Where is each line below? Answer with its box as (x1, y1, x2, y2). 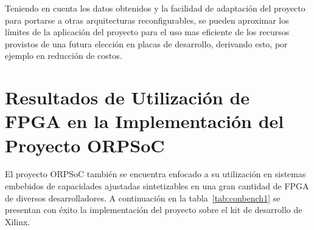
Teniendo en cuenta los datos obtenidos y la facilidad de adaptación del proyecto (5, 2, 305, 14)
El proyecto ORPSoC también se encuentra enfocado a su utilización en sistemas (5, 167, 306, 180)
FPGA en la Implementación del (5, 109, 284, 134)
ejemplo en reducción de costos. (5, 49, 122, 62)
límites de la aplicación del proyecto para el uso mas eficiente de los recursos (5, 25, 290, 38)
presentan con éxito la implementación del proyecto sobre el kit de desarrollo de (5, 203, 302, 216)
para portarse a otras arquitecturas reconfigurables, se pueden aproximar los (5, 13, 289, 26)
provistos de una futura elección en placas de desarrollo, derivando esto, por (5, 37, 288, 50)
